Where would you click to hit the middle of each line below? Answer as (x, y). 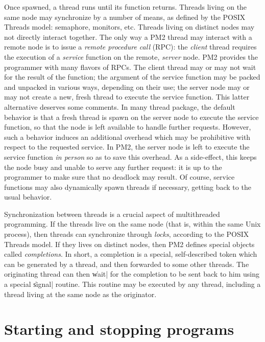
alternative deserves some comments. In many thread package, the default (120, 106)
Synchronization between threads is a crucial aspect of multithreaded (112, 214)
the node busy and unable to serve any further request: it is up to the (113, 167)
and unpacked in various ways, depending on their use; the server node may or (127, 87)
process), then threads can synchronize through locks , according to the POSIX (127, 234)
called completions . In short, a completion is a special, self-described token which (131, 254)
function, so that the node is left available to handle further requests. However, (128, 127)
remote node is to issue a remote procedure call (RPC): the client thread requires (130, 47)
